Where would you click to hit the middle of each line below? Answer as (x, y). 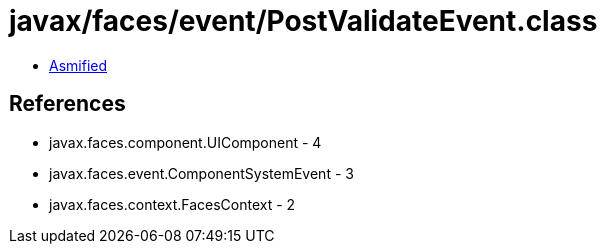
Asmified (78, 65)
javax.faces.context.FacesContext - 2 (172, 204)
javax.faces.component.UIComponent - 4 (185, 142)
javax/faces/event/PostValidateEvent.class (303, 21)
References (67, 104)
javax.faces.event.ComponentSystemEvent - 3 (201, 173)
